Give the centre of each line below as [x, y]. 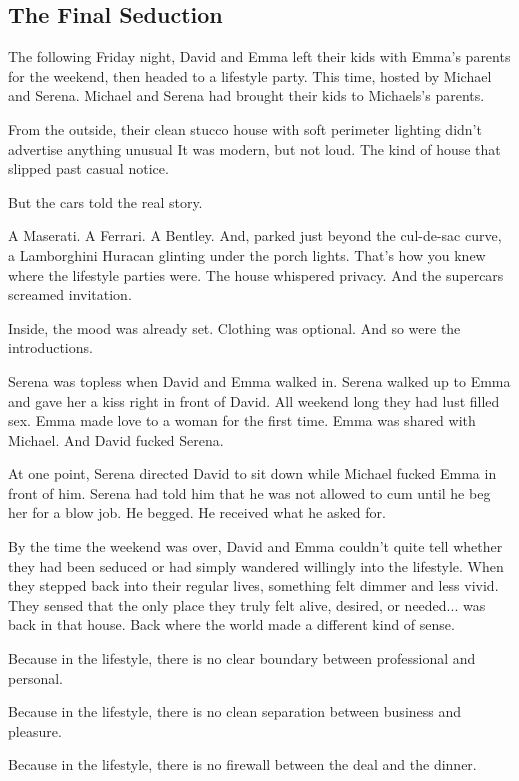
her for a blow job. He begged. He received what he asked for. [197, 512]
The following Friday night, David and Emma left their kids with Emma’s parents [259, 56]
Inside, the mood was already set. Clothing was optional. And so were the [234, 327]
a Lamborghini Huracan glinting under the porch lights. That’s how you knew [247, 254]
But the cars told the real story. [105, 201]
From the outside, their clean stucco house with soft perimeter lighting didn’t [245, 128]
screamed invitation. [70, 294]
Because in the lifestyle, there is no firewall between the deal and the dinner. [242, 764]
